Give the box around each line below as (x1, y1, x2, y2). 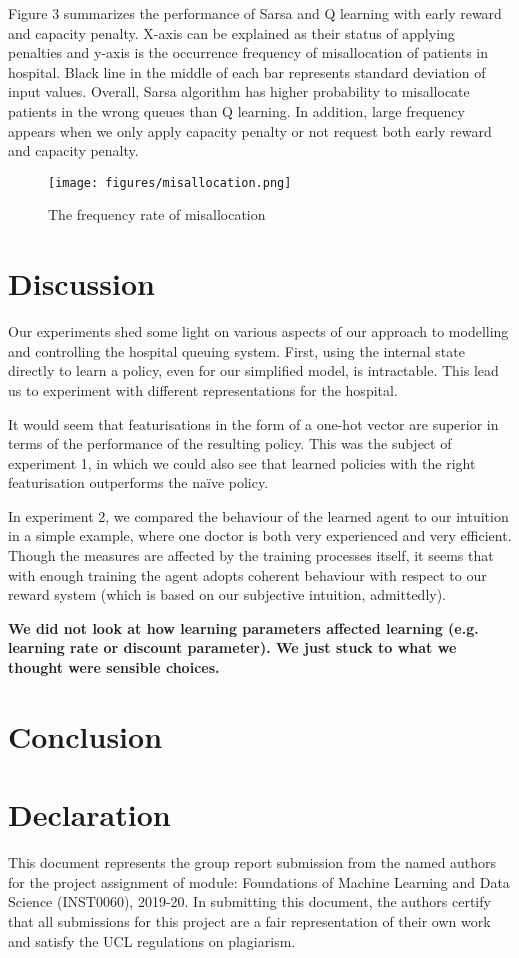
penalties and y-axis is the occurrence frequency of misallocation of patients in (8, 42, 489, 63)
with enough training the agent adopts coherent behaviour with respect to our (8, 564, 487, 585)
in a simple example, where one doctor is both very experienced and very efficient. (8, 525, 512, 546)
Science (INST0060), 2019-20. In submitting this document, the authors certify (8, 891, 491, 912)
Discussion (8, 263, 155, 304)
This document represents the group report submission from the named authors (8, 852, 497, 873)
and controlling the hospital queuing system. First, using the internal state (8, 340, 465, 361)
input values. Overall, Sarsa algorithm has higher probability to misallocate (8, 81, 470, 102)
